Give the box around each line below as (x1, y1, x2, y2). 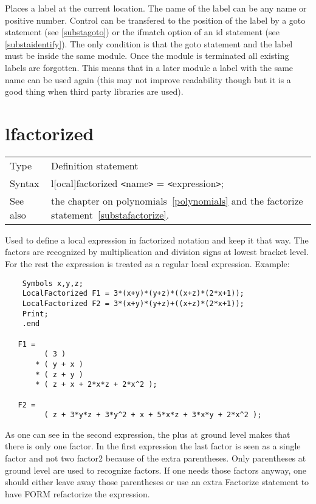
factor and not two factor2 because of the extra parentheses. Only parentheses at (5, 452, 306, 465)
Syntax (10, 175, 39, 190)
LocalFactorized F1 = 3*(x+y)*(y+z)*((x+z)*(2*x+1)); (22, 289, 244, 298)
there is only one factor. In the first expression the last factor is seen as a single (5, 440, 301, 452)
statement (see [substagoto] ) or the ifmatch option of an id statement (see (5, 26, 280, 38)
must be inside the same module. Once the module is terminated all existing (5, 49, 289, 62)
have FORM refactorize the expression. (5, 487, 150, 500)
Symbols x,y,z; (22, 279, 83, 288)
